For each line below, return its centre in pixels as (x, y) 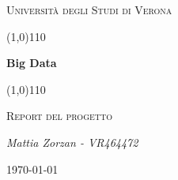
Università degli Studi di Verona (89, 9)
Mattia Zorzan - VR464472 (72, 142)
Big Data (32, 63)
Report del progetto (60, 116)
